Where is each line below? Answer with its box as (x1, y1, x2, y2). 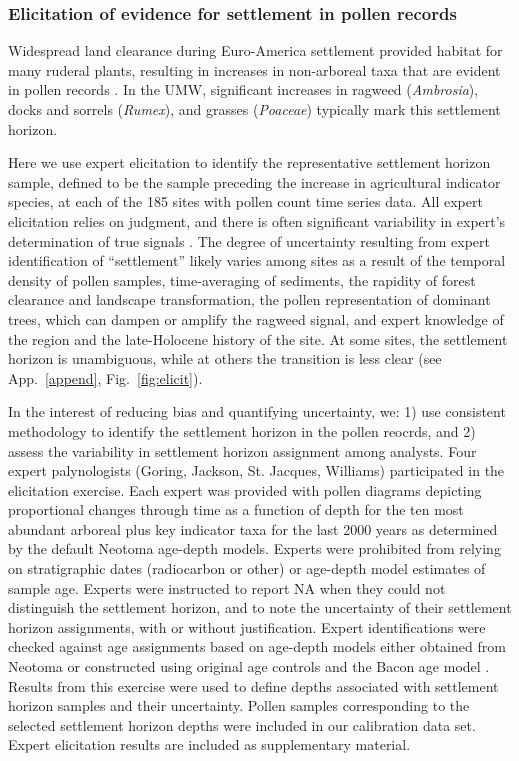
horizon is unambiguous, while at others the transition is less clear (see (8, 348, 442, 369)
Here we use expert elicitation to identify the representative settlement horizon (8, 152, 491, 173)
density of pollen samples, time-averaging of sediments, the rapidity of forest (8, 269, 476, 290)
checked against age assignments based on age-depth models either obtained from (8, 636, 506, 657)
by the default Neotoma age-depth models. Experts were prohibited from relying (8, 538, 501, 559)
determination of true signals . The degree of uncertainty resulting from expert (8, 230, 490, 251)
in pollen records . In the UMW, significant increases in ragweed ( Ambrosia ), (8, 79, 479, 100)
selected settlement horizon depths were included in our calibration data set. (8, 714, 476, 735)
